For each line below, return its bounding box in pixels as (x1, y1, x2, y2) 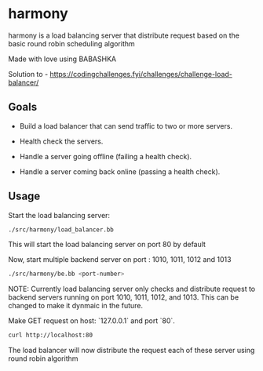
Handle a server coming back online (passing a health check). (19, 166, 221, 176)
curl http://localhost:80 (8, 331, 93, 340)
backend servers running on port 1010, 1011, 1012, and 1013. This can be (8, 293, 239, 302)
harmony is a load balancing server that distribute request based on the (8, 31, 239, 40)
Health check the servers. (19, 136, 104, 146)
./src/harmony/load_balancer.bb (8, 225, 114, 234)
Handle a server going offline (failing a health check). (19, 151, 192, 161)
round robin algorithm (8, 354, 79, 363)
